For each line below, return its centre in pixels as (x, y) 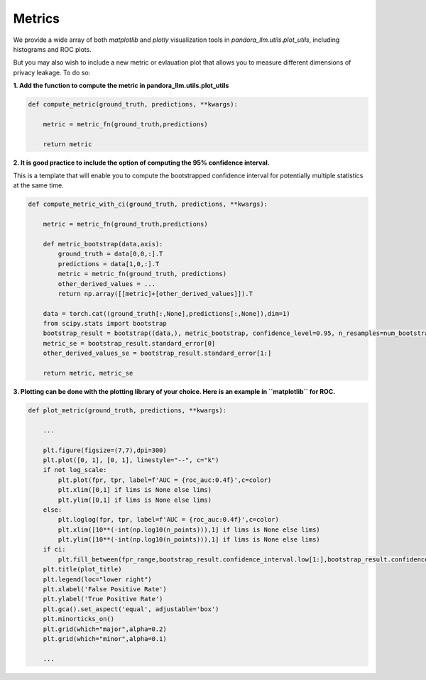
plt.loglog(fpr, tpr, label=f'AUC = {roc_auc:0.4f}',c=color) (169, 520)
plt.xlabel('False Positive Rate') (105, 589)
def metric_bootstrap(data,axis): (103, 244)
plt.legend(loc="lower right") (97, 579)
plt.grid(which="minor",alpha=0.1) (105, 639)
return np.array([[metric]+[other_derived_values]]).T (155, 294)
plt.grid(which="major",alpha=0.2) (105, 629)
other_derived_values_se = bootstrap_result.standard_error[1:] (157, 353)
